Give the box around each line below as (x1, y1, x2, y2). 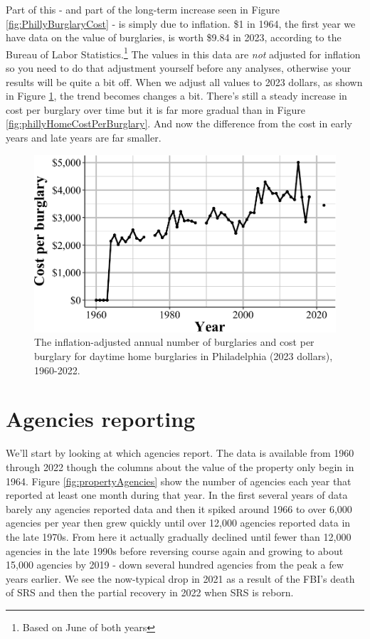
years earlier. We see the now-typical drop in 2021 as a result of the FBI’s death (6, 571, 355, 586)
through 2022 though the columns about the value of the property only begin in (6, 459, 354, 474)
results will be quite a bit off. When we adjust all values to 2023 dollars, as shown (6, 74, 363, 89)
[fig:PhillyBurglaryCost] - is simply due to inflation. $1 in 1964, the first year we (6, 16, 356, 31)
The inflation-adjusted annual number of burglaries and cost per (34, 334, 314, 349)
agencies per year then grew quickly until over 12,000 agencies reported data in (6, 515, 351, 530)
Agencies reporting (6, 404, 196, 433)
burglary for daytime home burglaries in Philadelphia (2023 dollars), (34, 349, 333, 364)
